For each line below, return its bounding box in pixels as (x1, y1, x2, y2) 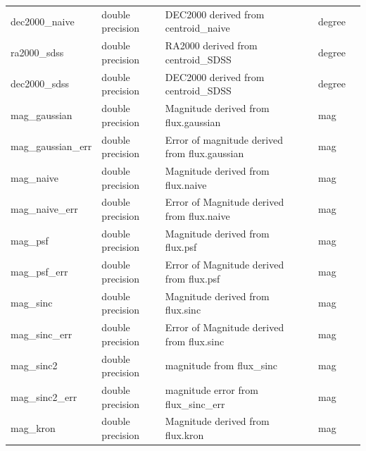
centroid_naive (165, 20, 230, 35)
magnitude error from (165, 383, 258, 397)
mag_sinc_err (11, 326, 72, 341)
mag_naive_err (11, 202, 78, 216)
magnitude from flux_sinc (165, 358, 278, 373)
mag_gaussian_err (11, 139, 92, 154)
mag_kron (11, 421, 56, 435)
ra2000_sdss (11, 44, 64, 59)
